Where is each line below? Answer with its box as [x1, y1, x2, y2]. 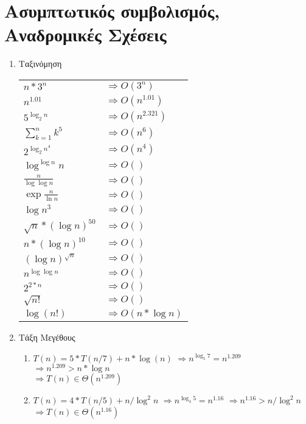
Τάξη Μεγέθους [18, 331, 75, 344]
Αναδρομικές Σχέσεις [4, 22, 167, 47]
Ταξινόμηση [18, 57, 62, 70]
